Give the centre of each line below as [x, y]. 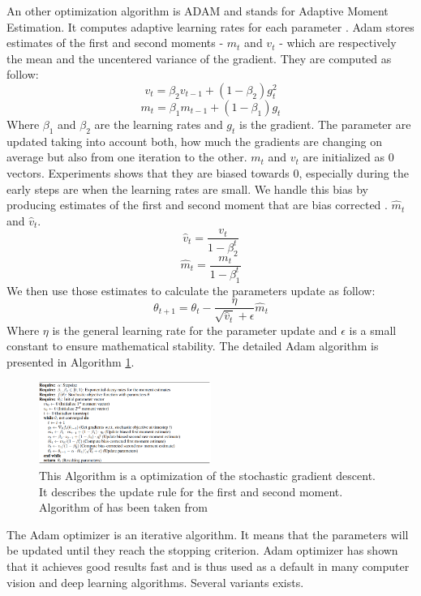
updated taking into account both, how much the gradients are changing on [194, 141]
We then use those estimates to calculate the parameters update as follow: [191, 290]
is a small [373, 330]
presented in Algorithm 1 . [71, 361]
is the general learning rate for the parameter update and [195, 330]
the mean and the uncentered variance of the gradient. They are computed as [199, 58]
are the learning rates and [159, 124]
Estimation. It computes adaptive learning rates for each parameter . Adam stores [210, 26]
